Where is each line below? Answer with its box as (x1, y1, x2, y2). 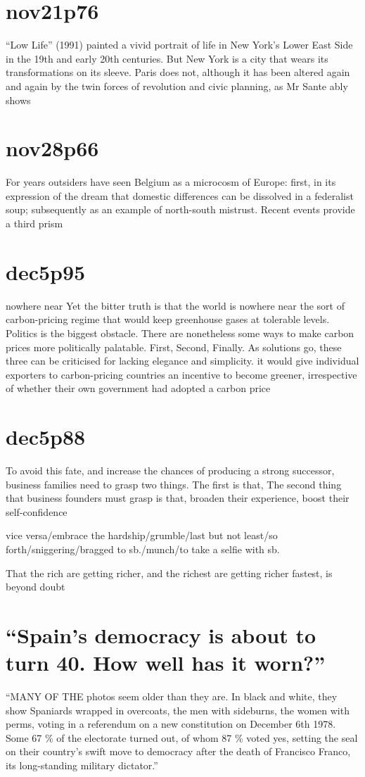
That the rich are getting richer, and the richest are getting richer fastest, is (6, 565, 333, 580)
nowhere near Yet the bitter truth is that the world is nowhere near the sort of (6, 298, 345, 312)
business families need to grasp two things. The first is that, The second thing (6, 476, 342, 491)
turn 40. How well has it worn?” (6, 648, 326, 677)
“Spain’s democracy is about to (6, 620, 316, 649)
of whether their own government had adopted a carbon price (6, 381, 271, 396)
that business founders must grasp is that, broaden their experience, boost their (6, 491, 350, 505)
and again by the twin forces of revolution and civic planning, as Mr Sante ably (6, 78, 348, 93)
